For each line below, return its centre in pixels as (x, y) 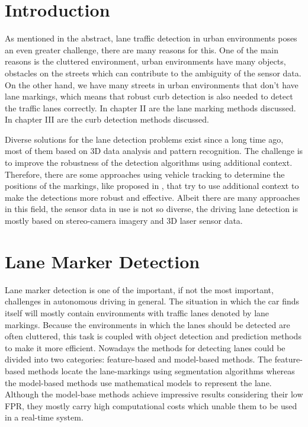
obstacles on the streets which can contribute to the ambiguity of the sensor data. (153, 73)
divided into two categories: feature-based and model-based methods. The (139, 359)
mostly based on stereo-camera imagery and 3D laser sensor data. (124, 221)
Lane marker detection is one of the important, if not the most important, (139, 289)
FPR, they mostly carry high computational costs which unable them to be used (151, 405)
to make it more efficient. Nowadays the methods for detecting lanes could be (145, 347)
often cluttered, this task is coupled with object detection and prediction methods (153, 336)
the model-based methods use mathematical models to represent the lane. (138, 382)
